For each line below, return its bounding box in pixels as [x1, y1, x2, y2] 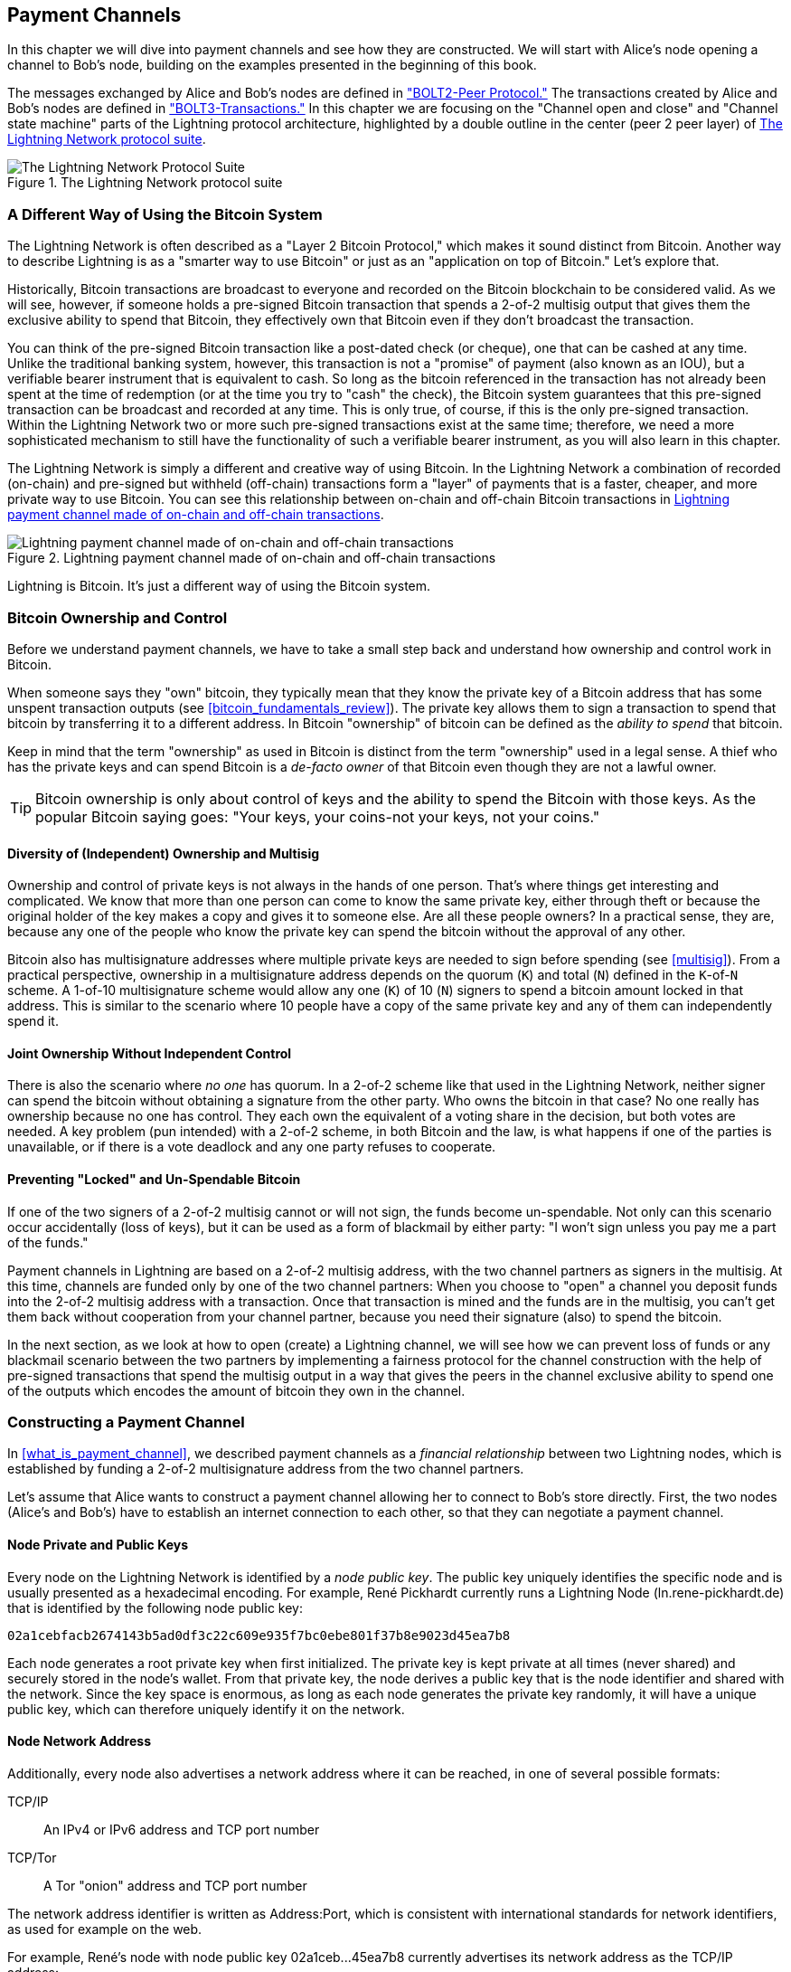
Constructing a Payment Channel [7, 1412, 245, 1431]
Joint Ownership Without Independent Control [7, 1045, 292, 1061]
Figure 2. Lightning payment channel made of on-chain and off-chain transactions [7, 550, 496, 566]
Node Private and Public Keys [7, 1536, 189, 1552]
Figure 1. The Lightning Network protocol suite [7, 175, 283, 191]
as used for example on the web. [7, 1920, 202, 1937]
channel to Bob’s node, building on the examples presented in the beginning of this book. [7, 57, 537, 73]
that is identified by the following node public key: [7, 1599, 303, 1616]
